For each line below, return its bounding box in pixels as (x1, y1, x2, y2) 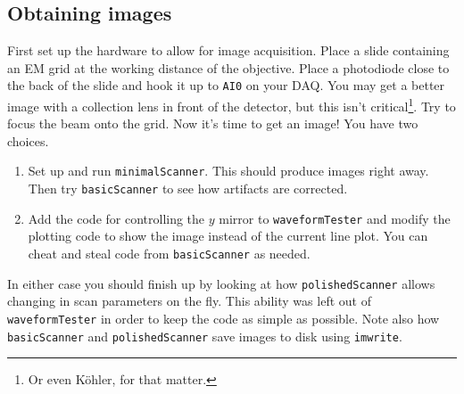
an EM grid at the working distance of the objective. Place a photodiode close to (7, 58, 450, 77)
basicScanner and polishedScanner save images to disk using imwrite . (7, 326, 402, 345)
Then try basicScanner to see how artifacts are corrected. (28, 179, 348, 198)
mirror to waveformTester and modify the (219, 209, 451, 227)
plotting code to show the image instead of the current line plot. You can (28, 226, 428, 245)
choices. (7, 131, 49, 150)
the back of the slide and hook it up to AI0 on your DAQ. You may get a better (7, 76, 445, 94)
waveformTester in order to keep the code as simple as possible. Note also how (7, 308, 440, 327)
